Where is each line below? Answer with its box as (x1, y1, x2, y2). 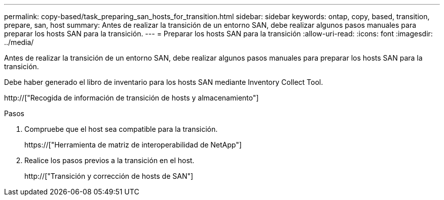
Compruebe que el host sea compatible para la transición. (24, 125, 218, 133)
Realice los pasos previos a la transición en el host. (24, 156, 195, 165)
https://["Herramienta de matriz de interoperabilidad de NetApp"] (24, 140, 242, 149)
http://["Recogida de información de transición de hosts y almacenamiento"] (4, 93, 259, 102)
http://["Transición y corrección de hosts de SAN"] (24, 172, 194, 180)
